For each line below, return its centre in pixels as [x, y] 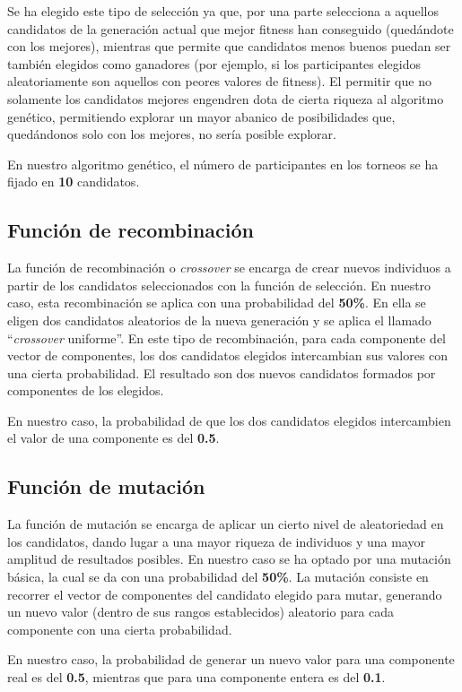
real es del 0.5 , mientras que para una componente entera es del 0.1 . [196, 677]
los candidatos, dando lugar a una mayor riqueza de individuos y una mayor [216, 541]
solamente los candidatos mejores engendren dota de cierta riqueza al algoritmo [226, 98]
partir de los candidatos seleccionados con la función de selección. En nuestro [219, 285]
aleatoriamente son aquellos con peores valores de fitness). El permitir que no [219, 81]
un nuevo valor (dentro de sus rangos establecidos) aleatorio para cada [201, 612]
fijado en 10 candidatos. [74, 182]
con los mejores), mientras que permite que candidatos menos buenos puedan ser [229, 46]
